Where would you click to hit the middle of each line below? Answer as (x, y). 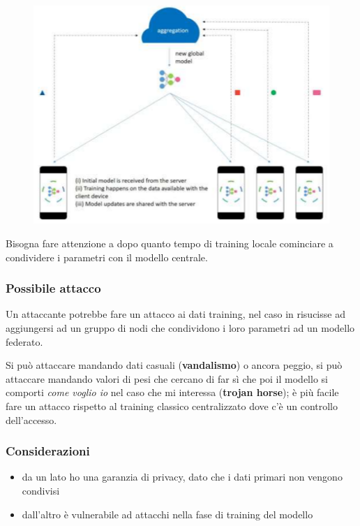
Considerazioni (48, 451)
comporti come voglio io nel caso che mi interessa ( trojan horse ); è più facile (172, 392)
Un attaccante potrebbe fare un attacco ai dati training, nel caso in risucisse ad (175, 314)
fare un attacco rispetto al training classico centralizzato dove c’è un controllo (172, 406)
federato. (24, 341)
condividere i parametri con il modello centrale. (107, 257)
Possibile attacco (53, 288)
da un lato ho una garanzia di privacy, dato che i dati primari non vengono (182, 477)
